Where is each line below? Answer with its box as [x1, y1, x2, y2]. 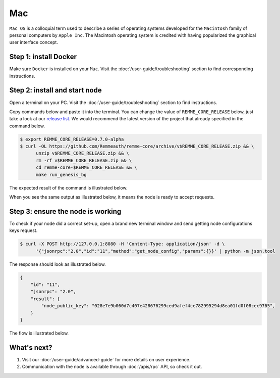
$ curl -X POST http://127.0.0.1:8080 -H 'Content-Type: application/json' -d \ [20, 241, 225, 247]
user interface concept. [9, 39, 58, 45]
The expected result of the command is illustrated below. [9, 184, 128, 191]
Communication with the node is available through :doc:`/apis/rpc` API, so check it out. [22, 364, 202, 370]
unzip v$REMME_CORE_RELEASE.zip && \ [36, 151, 130, 156]
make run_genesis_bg [36, 172, 87, 177]
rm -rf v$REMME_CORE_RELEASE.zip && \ [36, 157, 132, 163]
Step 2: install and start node [9, 86, 102, 94]
